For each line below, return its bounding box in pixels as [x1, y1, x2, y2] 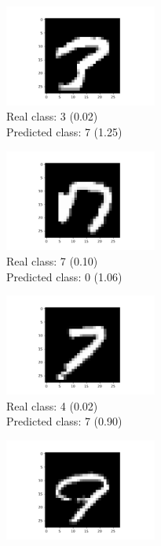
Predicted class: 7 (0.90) [6, 413, 123, 429]
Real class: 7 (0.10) [6, 253, 98, 269]
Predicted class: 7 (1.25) [6, 124, 123, 140]
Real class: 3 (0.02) [6, 108, 98, 124]
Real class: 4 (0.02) [6, 397, 98, 414]
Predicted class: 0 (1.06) [6, 268, 123, 284]
